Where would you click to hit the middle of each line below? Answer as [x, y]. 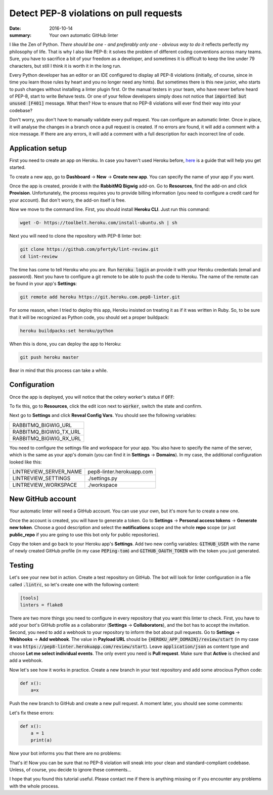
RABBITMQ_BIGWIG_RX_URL [47, 438]
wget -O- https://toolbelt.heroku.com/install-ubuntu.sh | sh [99, 223]
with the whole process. [34, 786]
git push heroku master [50, 357]
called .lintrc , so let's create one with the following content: [74, 584]
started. [17, 167]
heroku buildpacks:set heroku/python [67, 331]
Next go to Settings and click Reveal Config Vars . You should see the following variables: [103, 415]
